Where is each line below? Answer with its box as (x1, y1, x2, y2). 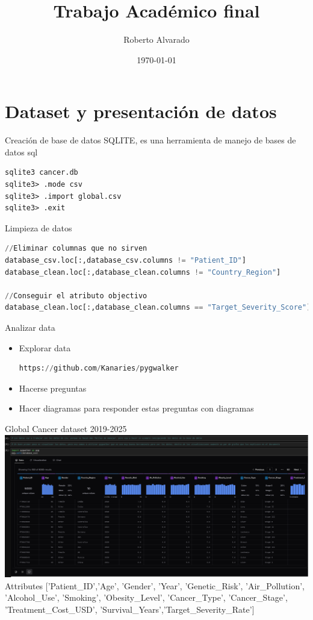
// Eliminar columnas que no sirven (5, 244, 147, 253)
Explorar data (19, 341, 71, 354)
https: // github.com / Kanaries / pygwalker (19, 364, 179, 373)
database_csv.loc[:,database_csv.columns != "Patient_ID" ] (5, 256, 246, 265)
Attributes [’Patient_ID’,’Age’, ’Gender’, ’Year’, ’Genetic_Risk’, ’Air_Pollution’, (5, 579, 305, 592)
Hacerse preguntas (19, 381, 87, 394)
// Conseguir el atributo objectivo (5, 291, 147, 300)
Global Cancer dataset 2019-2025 (5, 422, 127, 434)
